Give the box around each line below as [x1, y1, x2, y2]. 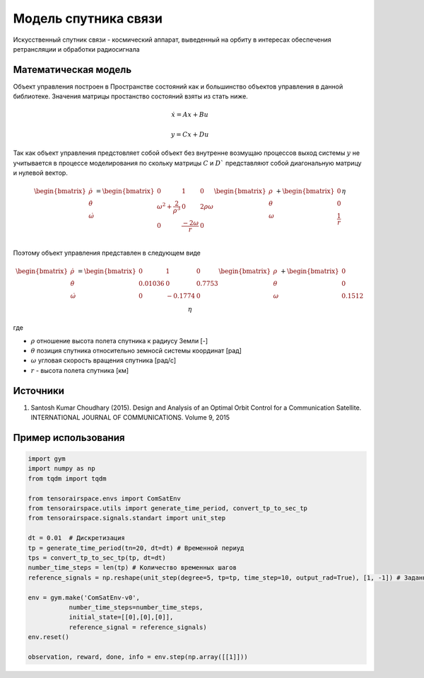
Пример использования [13, 432, 125, 444]
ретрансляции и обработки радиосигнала [13, 45, 141, 53]
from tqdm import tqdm [28, 474, 107, 483]
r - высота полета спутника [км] [30, 366, 129, 374]
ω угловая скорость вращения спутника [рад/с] [30, 356, 177, 364]
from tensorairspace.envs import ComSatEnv [28, 494, 182, 502]
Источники [13, 384, 65, 396]
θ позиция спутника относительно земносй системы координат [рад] [30, 346, 242, 355]
